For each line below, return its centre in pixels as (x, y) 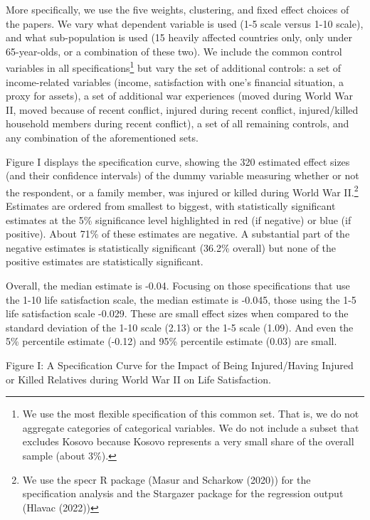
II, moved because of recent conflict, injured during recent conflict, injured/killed (182, 109)
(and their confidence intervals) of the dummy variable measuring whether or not (183, 175)
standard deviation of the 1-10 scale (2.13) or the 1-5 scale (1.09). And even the (180, 327)
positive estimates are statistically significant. (105, 261)
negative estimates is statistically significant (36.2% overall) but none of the (171, 247)
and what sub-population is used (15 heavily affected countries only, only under (179, 37)
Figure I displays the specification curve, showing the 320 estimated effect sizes (178, 161)
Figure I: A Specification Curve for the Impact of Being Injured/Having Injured (180, 365)
